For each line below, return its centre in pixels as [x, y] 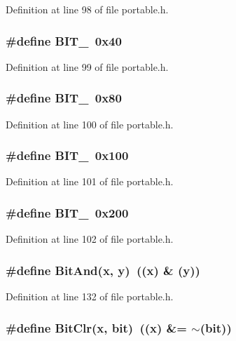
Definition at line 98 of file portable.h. [87, 9]
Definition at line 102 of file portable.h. [90, 239]
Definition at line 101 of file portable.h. [90, 181]
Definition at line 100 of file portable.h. [90, 124]
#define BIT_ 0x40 [64, 40]
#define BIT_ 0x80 [64, 98]
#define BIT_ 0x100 [67, 155]
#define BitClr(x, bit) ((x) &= [96, 327]
